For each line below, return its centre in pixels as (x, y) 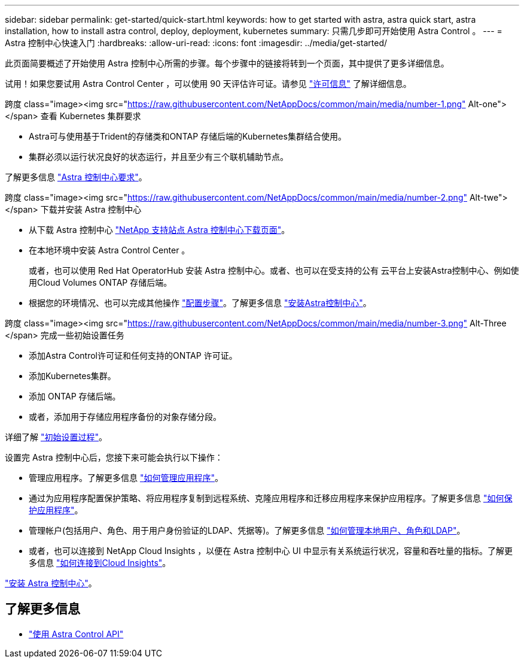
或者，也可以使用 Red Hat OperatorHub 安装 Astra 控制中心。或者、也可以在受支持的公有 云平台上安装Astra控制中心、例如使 (274, 270)
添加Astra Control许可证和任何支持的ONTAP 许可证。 (133, 355)
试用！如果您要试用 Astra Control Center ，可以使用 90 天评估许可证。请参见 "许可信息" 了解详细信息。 (208, 84)
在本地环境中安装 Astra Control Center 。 (109, 250)
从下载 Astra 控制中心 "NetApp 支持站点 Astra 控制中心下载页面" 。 (159, 230)
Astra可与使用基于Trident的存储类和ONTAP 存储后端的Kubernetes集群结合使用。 (188, 136)
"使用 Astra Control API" (76, 634)
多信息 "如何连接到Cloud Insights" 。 (100, 563)
